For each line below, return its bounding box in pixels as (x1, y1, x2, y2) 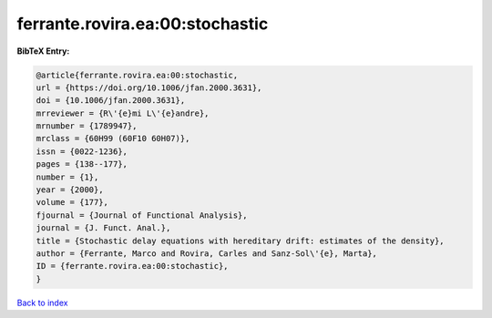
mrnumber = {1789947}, (36, 121, 138, 131)
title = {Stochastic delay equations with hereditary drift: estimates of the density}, (36, 235, 446, 246)
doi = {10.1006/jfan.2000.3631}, (36, 96, 186, 106)
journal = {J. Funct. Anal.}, (36, 223, 171, 233)
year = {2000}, (36, 185, 104, 195)
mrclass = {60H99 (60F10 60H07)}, (36, 133, 190, 144)
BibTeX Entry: (16, 46, 70, 56)
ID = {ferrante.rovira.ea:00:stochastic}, (36, 261, 229, 272)
